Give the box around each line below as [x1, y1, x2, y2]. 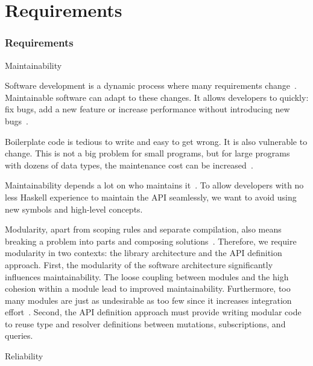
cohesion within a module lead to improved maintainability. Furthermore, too [5, 282, 291, 295]
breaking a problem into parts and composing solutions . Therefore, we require [5, 234, 297, 247]
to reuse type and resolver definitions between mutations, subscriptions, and [5, 317, 286, 330]
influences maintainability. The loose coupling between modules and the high [5, 270, 289, 283]
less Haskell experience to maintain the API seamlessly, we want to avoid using [5, 190, 297, 203]
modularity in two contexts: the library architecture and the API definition [5, 246, 282, 259]
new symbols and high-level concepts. [5, 202, 143, 215]
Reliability [5, 350, 43, 362]
